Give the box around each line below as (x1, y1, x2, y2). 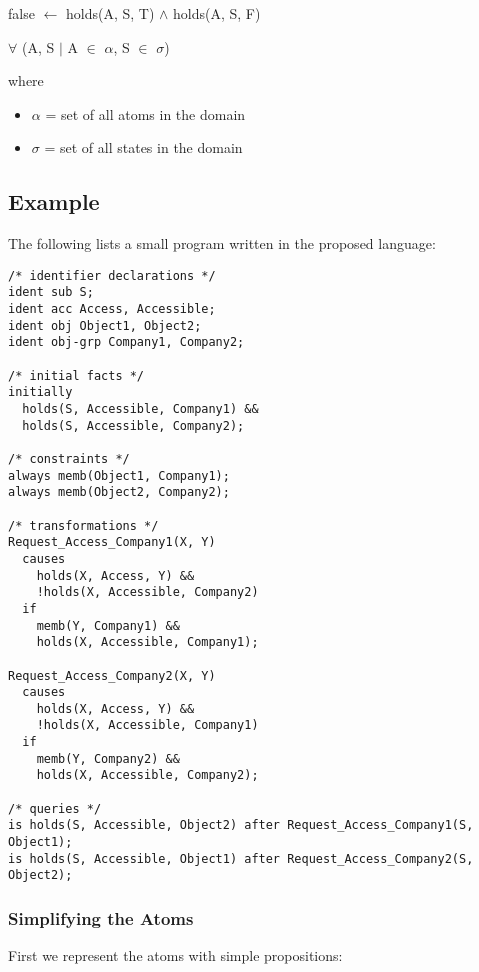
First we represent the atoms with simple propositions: (8, 945, 343, 966)
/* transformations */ (8, 518, 159, 533)
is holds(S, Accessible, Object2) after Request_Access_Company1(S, (8, 818, 474, 833)
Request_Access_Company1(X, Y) (8, 535, 216, 550)
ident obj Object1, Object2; (8, 318, 202, 333)
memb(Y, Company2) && (36, 751, 180, 766)
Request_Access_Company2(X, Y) (8, 668, 216, 683)
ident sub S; (8, 285, 94, 300)
